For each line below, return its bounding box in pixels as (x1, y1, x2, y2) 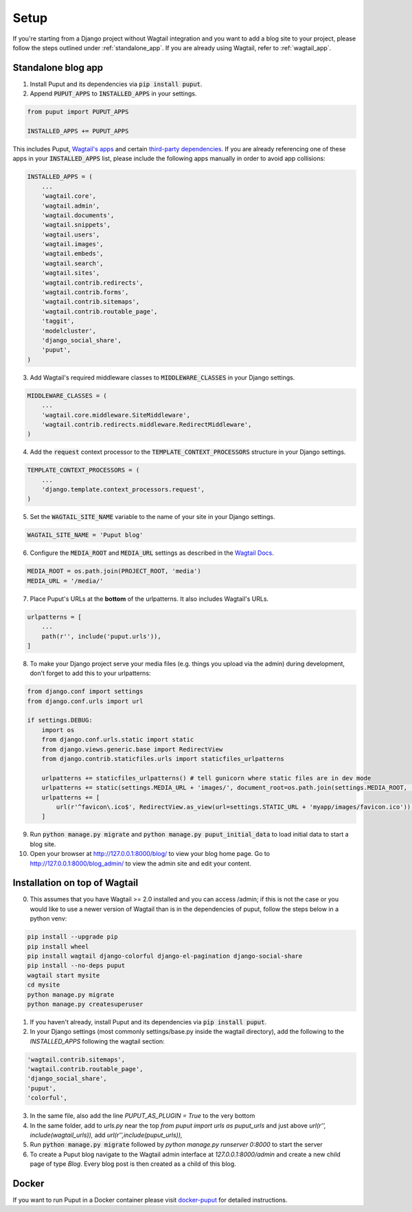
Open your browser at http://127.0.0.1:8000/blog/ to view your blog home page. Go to (30, 850, 271, 858)
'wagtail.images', (41, 241, 104, 248)
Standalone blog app (12, 62, 104, 74)
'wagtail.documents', (41, 211, 115, 219)
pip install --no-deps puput (27, 962, 126, 969)
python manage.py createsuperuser (27, 1000, 144, 1008)
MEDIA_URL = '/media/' (27, 577, 104, 584)
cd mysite (27, 981, 60, 989)
